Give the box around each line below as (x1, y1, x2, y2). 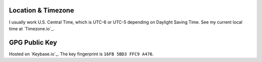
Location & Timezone (9, 6, 74, 14)
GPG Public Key (9, 38, 57, 47)
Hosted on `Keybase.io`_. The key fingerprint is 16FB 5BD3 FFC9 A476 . (9, 51, 154, 57)
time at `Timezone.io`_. (9, 25, 54, 31)
